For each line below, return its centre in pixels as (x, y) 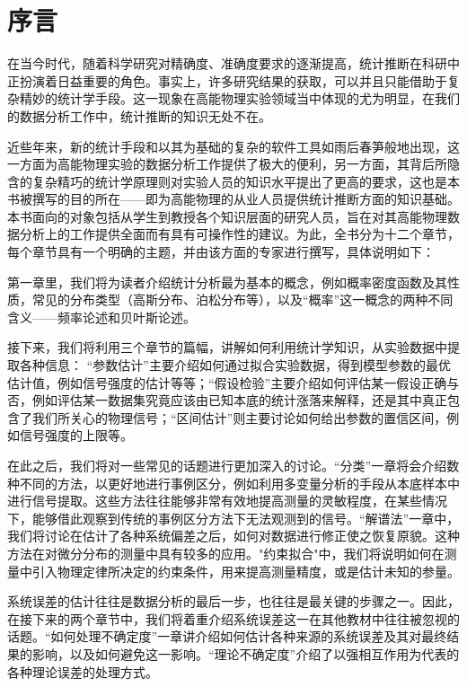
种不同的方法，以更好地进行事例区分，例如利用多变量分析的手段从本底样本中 (233, 483)
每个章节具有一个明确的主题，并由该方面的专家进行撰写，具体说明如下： (221, 252)
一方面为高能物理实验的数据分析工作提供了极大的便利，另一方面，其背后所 (227, 164)
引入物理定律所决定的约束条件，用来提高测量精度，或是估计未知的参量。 (246, 571)
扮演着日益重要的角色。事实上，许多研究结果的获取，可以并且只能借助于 (233, 80)
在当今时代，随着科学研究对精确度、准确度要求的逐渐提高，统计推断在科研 (227, 63)
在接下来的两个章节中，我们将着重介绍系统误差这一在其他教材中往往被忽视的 (233, 618)
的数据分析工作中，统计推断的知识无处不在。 (139, 115)
